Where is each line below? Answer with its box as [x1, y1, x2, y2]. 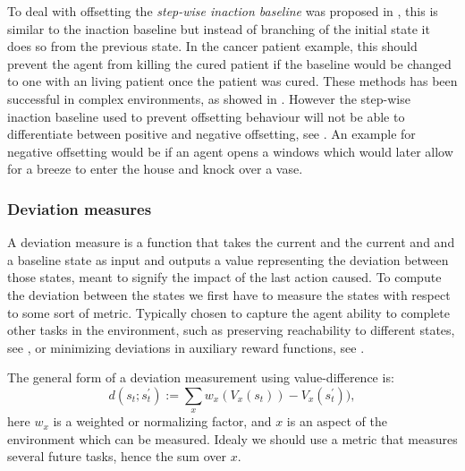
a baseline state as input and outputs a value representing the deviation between [7, 250, 449, 269]
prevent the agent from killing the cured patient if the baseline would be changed [7, 54, 452, 73]
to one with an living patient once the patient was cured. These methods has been [7, 72, 458, 90]
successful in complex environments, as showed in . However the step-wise [7, 89, 410, 107]
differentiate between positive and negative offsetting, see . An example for [7, 124, 416, 143]
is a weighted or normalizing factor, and [53, 412, 272, 431]
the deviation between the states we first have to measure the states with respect [7, 285, 451, 304]
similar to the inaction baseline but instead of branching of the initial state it [7, 19, 430, 38]
